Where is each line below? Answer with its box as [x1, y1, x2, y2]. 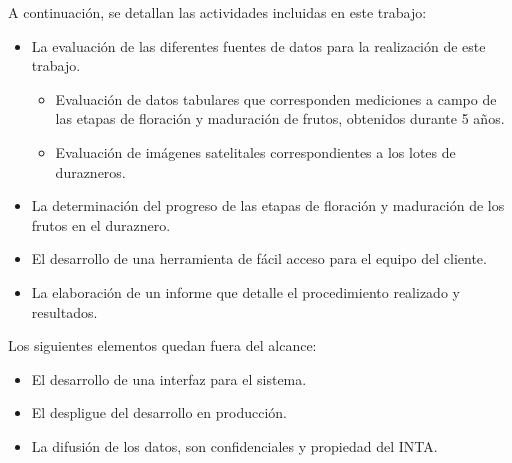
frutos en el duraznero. [31, 214, 171, 235]
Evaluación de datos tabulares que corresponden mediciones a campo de [55, 88, 497, 109]
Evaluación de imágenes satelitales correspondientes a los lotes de [55, 141, 456, 162]
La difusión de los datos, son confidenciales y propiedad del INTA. [31, 435, 438, 456]
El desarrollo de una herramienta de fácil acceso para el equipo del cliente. [31, 248, 487, 269]
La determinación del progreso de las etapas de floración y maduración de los [31, 195, 505, 216]
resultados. [31, 301, 98, 322]
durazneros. [55, 161, 126, 182]
